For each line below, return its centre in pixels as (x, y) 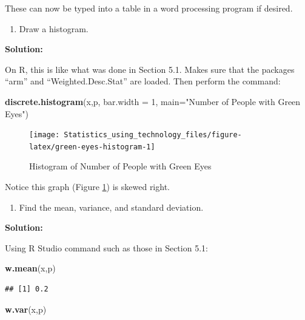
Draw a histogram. (54, 28)
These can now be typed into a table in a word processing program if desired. (149, 8)
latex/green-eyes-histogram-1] (92, 147)
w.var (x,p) (26, 309)
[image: (45, 135)
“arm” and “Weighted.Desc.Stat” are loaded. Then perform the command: (143, 81)
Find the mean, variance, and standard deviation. (111, 207)
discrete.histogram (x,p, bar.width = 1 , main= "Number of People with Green (153, 101)
